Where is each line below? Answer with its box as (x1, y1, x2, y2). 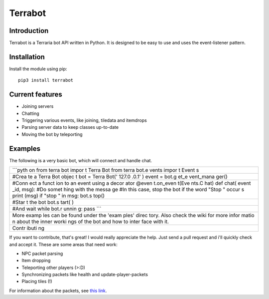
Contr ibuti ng (12, 225, 45, 232)
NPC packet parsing (21, 250, 63, 257)
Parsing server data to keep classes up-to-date (21, 124, 119, 130)
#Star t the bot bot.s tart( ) (12, 199, 74, 206)
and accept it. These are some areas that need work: (9, 241, 118, 247)
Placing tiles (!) (21, 279, 52, 285)
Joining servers (21, 103, 54, 109)
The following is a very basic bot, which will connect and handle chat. (9, 157, 152, 163)
